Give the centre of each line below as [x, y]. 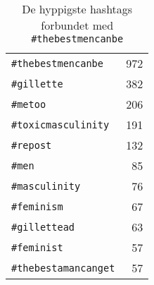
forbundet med [77, 25]
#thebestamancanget [63, 268]
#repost [32, 145]
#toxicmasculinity [60, 125]
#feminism [37, 206]
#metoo [29, 104]
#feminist [37, 247]
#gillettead [43, 227]
